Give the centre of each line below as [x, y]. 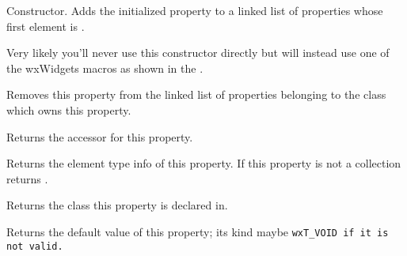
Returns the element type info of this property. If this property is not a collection [204, 163]
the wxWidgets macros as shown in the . [105, 68]
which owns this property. [69, 109]
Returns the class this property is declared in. [117, 205]
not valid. [35, 246]
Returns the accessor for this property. [100, 136]
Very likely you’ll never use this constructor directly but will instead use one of [198, 53]
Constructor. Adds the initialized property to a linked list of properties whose [195, 10]
